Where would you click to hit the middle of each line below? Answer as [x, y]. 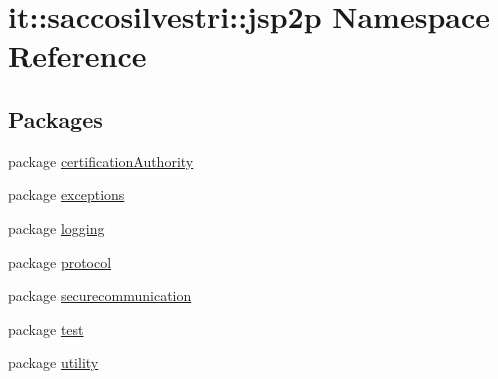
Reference [77, 55]
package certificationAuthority [101, 160]
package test [46, 328]
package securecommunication [100, 295]
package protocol [60, 261]
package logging [56, 227]
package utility [53, 362]
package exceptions [66, 194]
